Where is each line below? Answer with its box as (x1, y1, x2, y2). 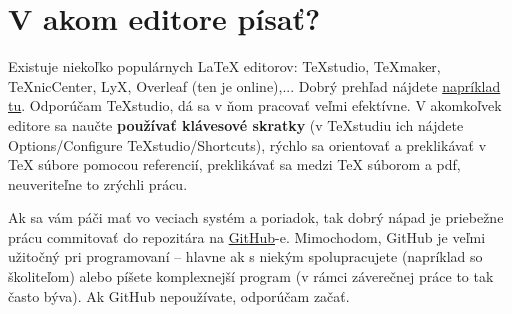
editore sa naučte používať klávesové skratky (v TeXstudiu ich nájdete (8, 114, 464, 135)
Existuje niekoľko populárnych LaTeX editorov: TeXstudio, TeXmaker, (8, 56, 441, 77)
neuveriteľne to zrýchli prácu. (8, 173, 188, 194)
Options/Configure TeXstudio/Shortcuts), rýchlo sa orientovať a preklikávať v (8, 134, 487, 155)
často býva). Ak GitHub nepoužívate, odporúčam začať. (8, 285, 350, 306)
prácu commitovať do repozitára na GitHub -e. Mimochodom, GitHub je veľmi (8, 226, 486, 247)
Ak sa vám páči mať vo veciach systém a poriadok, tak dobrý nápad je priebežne (8, 207, 504, 228)
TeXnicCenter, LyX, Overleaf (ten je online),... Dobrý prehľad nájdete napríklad (8, 75, 501, 96)
